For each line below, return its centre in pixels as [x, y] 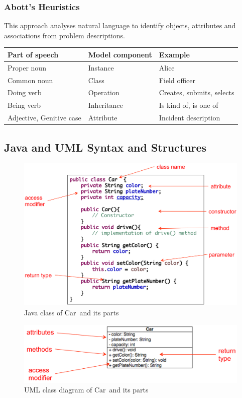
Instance [101, 67]
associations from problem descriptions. [65, 35]
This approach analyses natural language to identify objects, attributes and [120, 25]
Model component [120, 54]
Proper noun [27, 67]
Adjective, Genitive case [44, 118]
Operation [104, 92]
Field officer [177, 80]
